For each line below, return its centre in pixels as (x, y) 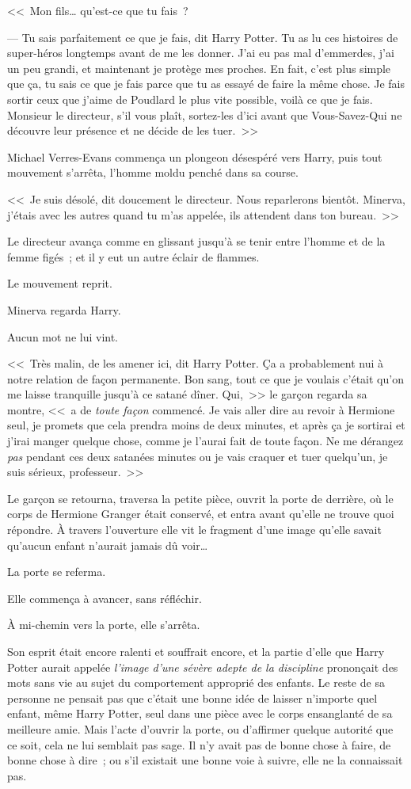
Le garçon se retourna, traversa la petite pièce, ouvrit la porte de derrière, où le (200, 498)
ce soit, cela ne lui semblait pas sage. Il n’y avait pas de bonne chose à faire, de (199, 744)
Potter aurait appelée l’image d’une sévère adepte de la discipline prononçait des (203, 667)
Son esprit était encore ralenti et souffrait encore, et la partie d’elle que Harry (196, 651)
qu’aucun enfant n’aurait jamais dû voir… (108, 545)
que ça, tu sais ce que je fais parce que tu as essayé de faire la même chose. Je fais (206, 84)
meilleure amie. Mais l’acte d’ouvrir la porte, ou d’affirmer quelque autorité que (200, 728)
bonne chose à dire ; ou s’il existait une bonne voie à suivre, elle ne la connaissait (205, 760)
